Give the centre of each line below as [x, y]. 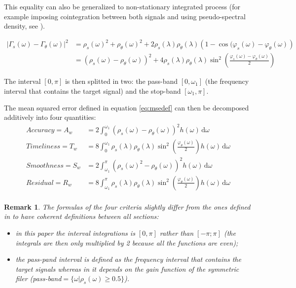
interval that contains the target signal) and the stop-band [92, 90]
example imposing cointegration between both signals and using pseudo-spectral [125, 16]
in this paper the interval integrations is [75, 233]
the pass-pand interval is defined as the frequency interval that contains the [128, 259]
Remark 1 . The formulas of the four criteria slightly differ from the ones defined [127, 206]
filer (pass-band [38, 278]
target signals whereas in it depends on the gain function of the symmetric [127, 269]
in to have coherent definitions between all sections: [81, 216]
